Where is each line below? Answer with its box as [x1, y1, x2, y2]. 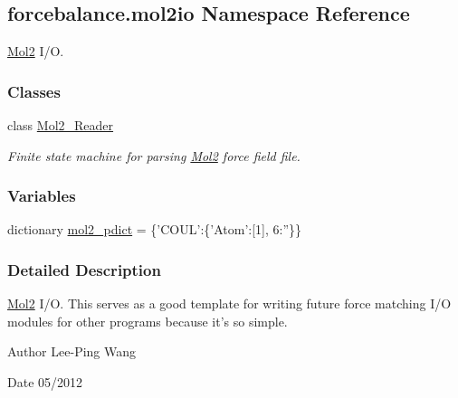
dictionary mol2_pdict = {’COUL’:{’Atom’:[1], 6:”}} [7, 220, 302, 239]
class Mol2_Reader [7, 116, 114, 135]
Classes [7, 80, 61, 102]
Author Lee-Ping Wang [7, 342, 137, 361]
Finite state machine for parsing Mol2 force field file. [7, 146, 301, 165]
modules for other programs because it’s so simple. [7, 311, 288, 330]
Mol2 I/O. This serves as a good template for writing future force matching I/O [7, 294, 452, 313]
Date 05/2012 [7, 373, 83, 392]
